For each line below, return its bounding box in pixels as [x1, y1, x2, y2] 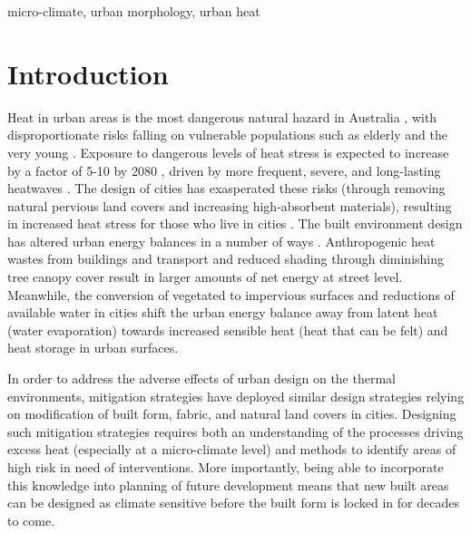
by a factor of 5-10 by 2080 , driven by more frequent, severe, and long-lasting [7, 160, 441, 179]
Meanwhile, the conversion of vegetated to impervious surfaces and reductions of [7, 285, 455, 304]
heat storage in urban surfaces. [7, 338, 179, 357]
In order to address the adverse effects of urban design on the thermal [7, 369, 396, 388]
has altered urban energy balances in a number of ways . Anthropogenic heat [7, 231, 436, 250]
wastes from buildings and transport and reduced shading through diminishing [7, 249, 445, 268]
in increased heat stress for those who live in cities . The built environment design [7, 214, 463, 233]
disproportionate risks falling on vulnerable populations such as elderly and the [7, 125, 447, 144]
